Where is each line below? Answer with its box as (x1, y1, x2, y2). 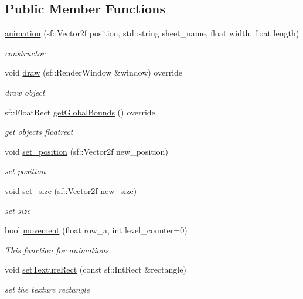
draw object (5, 86, 45, 98)
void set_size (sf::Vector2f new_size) (5, 184, 137, 196)
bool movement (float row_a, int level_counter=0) (5, 224, 188, 236)
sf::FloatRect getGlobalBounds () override (5, 106, 155, 118)
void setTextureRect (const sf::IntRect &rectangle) (5, 263, 186, 276)
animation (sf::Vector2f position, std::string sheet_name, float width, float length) (5, 27, 299, 39)
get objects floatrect (5, 125, 73, 138)
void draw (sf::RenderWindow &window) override (5, 66, 183, 79)
